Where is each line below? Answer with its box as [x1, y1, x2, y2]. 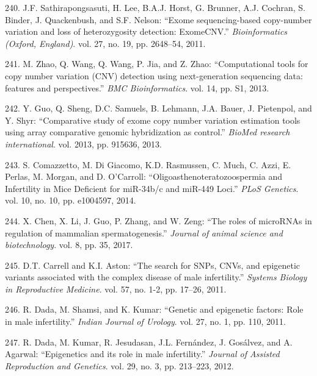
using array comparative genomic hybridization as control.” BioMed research [5, 126, 290, 138]
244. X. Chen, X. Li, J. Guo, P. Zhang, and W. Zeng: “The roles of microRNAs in [5, 214, 312, 227]
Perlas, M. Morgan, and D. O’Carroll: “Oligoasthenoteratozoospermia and [5, 170, 282, 183]
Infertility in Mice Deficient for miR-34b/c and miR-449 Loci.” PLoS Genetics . [5, 182, 299, 194]
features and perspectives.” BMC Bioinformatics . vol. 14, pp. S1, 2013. [5, 81, 269, 94]
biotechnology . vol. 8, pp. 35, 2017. [5, 238, 133, 251]
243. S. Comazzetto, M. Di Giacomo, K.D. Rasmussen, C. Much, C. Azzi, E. [5, 158, 291, 171]
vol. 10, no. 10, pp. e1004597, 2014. [5, 194, 136, 207]
